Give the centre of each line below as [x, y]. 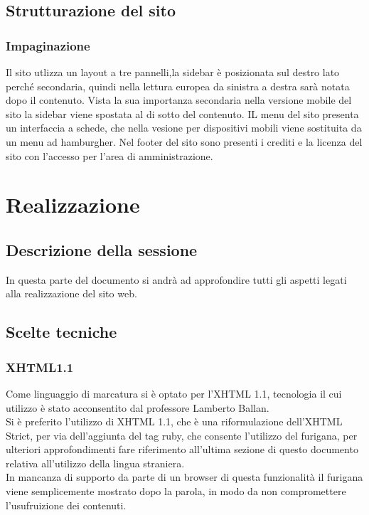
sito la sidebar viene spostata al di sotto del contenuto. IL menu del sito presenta [182, 113]
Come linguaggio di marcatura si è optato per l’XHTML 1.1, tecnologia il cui [174, 393]
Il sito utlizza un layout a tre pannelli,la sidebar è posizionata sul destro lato [173, 72]
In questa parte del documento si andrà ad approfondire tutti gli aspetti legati [176, 279]
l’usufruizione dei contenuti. [66, 505]
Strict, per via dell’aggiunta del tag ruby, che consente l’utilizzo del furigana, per [182, 435]
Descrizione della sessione [102, 249]
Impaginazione [48, 45]
